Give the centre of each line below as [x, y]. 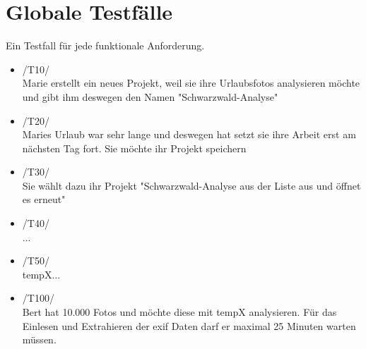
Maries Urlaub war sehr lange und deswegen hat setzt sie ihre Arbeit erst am [189, 134]
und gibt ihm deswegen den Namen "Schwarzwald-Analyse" [150, 96]
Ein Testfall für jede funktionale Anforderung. [105, 45]
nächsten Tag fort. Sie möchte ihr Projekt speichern [134, 148]
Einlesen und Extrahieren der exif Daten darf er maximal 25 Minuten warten [189, 325]
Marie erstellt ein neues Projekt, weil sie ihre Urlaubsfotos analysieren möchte [191, 83]
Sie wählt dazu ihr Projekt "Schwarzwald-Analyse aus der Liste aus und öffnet [191, 185]
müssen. [39, 339]
